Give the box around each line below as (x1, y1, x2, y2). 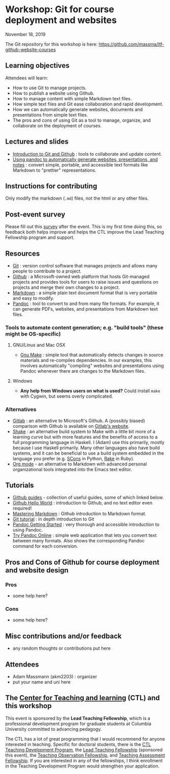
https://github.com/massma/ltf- (98, 41, 164, 47)
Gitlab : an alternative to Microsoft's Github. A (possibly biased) (12, 418, 146, 424)
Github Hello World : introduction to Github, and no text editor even (12, 500, 153, 506)
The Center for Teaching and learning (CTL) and (5, 694, 160, 702)
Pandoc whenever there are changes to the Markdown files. (20, 368, 146, 374)
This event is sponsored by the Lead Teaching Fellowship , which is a (5, 715, 151, 721)
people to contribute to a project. (12, 268, 82, 274)
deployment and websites (5, 14, 117, 26)
